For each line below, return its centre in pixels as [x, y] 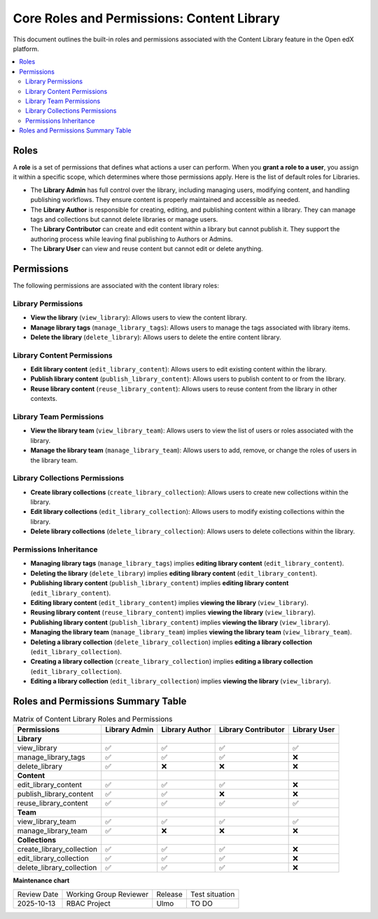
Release [170, 894]
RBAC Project [89, 903]
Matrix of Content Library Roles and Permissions [93, 719]
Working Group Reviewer [107, 894]
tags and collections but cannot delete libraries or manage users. [124, 219]
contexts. [44, 399]
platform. [26, 48]
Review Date [38, 894]
